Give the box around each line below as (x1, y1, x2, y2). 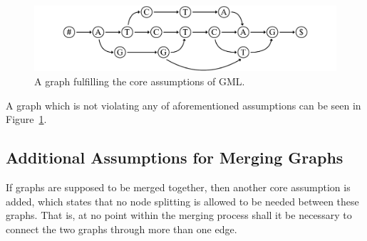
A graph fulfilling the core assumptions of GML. (34, 73, 245, 88)
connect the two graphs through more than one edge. (6, 221, 237, 236)
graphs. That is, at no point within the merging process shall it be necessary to (6, 208, 352, 223)
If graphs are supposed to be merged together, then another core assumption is (6, 179, 351, 194)
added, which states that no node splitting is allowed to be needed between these (6, 193, 359, 208)
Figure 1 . (6, 112, 47, 127)
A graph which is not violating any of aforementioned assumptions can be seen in (6, 97, 361, 112)
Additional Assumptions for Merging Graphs (6, 146, 343, 168)
